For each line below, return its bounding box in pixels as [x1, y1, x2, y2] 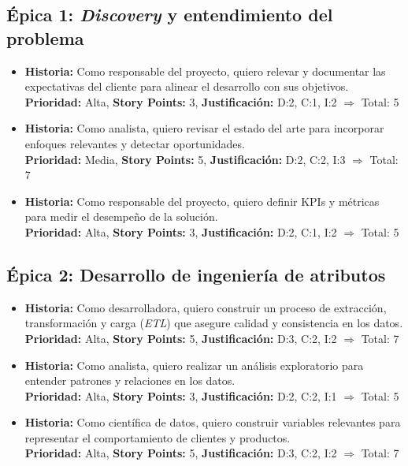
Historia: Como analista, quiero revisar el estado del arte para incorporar [24, 120, 384, 136]
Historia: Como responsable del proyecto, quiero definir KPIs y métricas [24, 192, 380, 209]
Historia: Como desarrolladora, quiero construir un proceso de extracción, [24, 299, 387, 315]
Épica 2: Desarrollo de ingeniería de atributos [6, 262, 386, 286]
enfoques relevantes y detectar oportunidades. [24, 135, 245, 151]
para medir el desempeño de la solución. [24, 208, 218, 225]
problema [6, 25, 84, 50]
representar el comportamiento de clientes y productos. [24, 429, 291, 445]
